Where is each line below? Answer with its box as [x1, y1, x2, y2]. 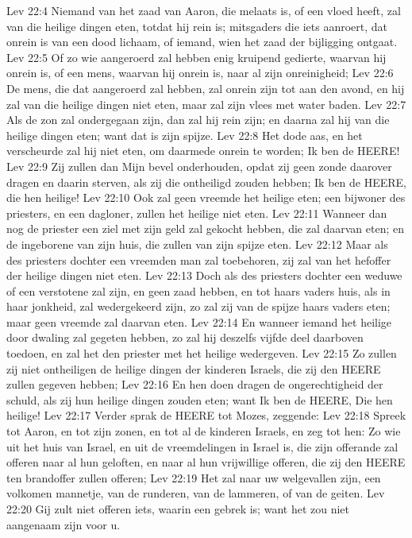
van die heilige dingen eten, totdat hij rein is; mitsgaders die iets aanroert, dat [6, 17, 387, 34]
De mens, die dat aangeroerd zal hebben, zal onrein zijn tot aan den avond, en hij [6, 79, 405, 96]
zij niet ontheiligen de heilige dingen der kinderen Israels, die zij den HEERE [6, 360, 381, 377]
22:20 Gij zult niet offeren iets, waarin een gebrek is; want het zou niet [6, 501, 349, 517]
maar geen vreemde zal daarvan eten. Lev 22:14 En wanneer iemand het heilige [6, 313, 392, 330]
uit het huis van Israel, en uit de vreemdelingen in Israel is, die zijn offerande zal [6, 438, 399, 455]
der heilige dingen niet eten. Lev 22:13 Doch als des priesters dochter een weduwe [6, 267, 402, 284]
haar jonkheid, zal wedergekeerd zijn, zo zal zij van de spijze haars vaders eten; [6, 298, 391, 315]
